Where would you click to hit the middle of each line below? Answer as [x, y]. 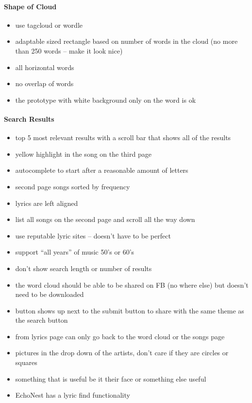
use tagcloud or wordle [49, 25]
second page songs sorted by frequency [73, 186]
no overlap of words [44, 83]
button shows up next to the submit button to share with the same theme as [130, 310]
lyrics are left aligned [47, 203]
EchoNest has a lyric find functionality [73, 395]
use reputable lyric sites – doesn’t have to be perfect [93, 235]
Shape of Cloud [30, 6]
